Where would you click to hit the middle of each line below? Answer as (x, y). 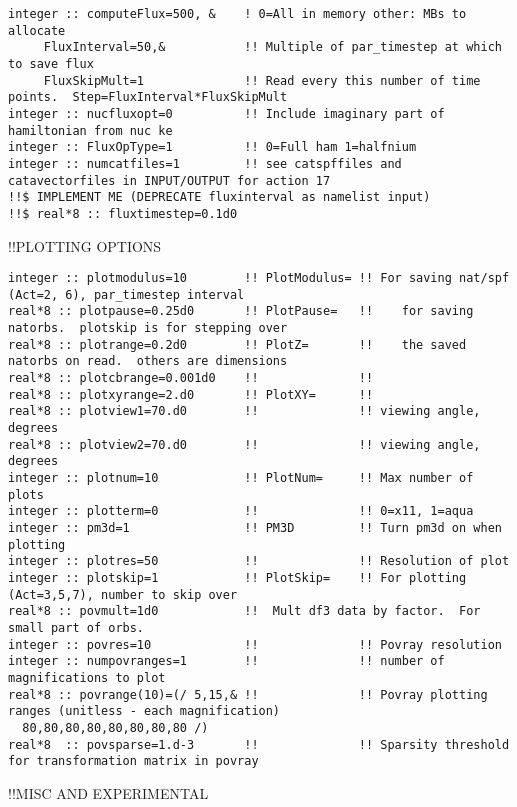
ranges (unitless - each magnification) (144, 711)
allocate (37, 30)
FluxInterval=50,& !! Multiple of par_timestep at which (272, 47)
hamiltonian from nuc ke (90, 130)
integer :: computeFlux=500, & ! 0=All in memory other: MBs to (237, 14)
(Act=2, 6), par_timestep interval (126, 294)
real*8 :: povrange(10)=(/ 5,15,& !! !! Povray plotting (248, 694)
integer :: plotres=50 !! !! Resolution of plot (259, 561)
